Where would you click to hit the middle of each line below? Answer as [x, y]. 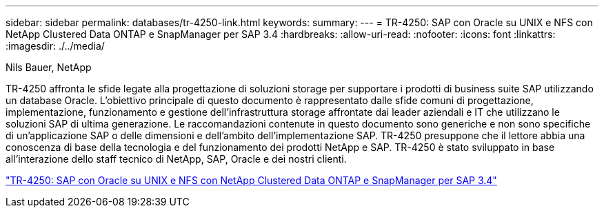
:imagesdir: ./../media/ [55, 46]
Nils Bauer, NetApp [49, 67]
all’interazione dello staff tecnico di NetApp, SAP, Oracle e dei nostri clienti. [176, 159]
